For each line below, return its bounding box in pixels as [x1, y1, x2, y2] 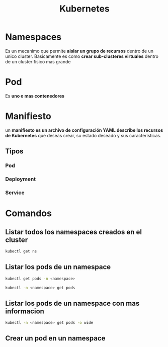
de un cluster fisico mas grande [5, 58, 71, 64]
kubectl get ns [5, 248, 37, 254]
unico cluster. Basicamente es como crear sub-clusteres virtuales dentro [5, 53, 158, 59]
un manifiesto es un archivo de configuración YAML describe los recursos [5, 127, 163, 133]
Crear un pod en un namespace [5, 334, 106, 342]
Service [5, 189, 25, 196]
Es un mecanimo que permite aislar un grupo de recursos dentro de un [5, 48, 153, 54]
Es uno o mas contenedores [5, 93, 64, 99]
